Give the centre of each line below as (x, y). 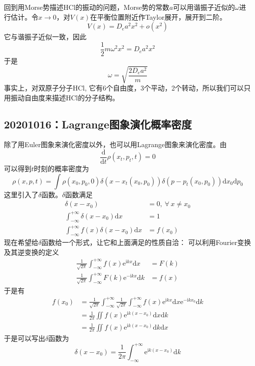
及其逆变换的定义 (31, 252)
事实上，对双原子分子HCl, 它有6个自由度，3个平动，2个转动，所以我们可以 (124, 87)
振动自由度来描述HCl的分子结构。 (65, 97)
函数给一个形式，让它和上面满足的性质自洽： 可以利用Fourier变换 (146, 242)
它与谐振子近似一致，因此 (45, 37)
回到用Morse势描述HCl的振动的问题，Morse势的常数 (87, 7)
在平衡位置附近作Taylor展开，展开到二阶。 (158, 16)
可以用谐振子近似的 (204, 7)
